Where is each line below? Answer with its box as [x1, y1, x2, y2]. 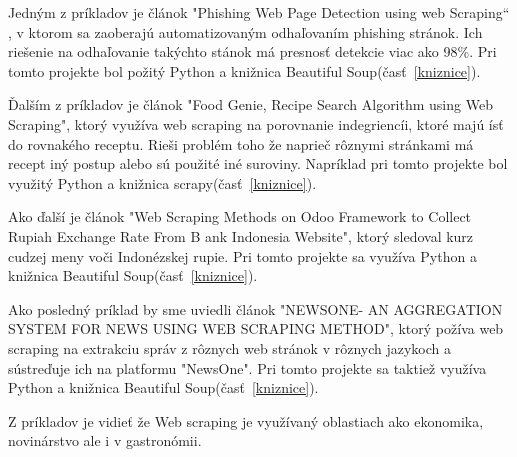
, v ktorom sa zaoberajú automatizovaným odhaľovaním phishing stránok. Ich [8, 21, 483, 42]
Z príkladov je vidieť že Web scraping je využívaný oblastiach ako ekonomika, [8, 410, 484, 431]
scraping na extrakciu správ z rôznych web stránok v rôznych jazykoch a [8, 337, 452, 358]
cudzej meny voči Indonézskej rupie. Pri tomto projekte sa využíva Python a [8, 245, 477, 266]
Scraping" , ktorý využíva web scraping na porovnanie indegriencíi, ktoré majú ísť [8, 113, 504, 134]
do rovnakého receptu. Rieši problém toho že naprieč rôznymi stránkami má [8, 133, 474, 154]
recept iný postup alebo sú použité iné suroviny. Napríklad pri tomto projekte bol [8, 153, 508, 174]
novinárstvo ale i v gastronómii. [8, 430, 202, 451]
